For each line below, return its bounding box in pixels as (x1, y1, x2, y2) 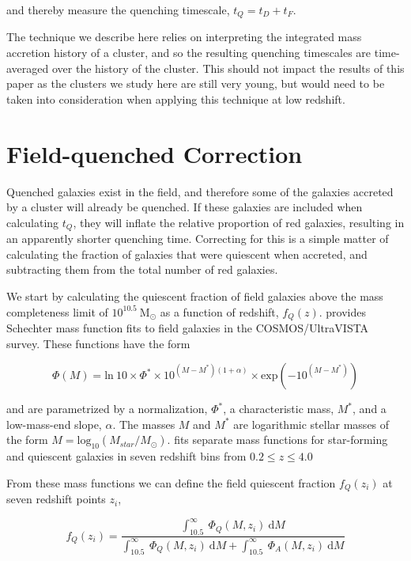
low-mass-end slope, (6, 415, 102, 432)
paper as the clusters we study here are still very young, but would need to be (6, 75, 385, 92)
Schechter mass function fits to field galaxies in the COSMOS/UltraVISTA (6, 320, 369, 336)
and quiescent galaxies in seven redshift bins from (6, 448, 247, 464)
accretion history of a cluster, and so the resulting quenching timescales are (6, 44, 371, 61)
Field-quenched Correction (6, 137, 303, 169)
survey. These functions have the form (6, 335, 190, 351)
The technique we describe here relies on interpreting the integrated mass (6, 28, 362, 45)
